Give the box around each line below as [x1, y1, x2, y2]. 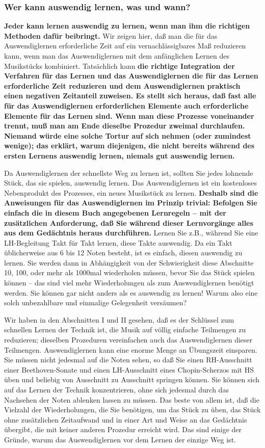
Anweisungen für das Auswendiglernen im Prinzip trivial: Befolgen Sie [4, 197, 257, 208]
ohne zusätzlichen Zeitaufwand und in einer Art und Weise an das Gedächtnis [4, 414, 247, 425]
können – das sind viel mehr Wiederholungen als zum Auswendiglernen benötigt [4, 277, 254, 288]
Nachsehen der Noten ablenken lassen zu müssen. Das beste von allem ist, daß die [4, 394, 259, 405]
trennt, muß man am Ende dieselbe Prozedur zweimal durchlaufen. [4, 120, 245, 131]
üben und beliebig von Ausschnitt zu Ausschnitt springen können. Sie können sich [4, 374, 260, 385]
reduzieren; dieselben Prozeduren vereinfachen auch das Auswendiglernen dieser [4, 334, 253, 345]
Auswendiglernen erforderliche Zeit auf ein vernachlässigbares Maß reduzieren [4, 40, 246, 51]
